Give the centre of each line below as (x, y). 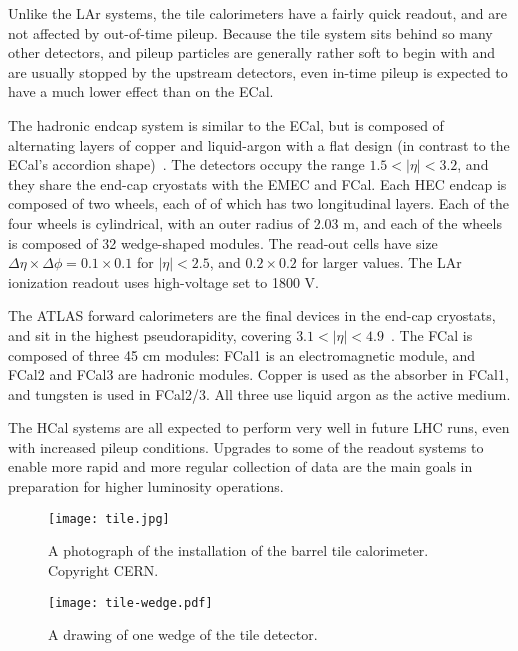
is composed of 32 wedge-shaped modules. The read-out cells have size (223, 242)
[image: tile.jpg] (109, 518)
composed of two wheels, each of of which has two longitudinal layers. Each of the (259, 203)
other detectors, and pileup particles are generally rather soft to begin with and (252, 52)
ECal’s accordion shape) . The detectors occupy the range (186, 164)
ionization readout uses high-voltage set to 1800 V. (163, 281)
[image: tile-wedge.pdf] (130, 602)
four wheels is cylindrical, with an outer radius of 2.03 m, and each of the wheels (255, 222)
